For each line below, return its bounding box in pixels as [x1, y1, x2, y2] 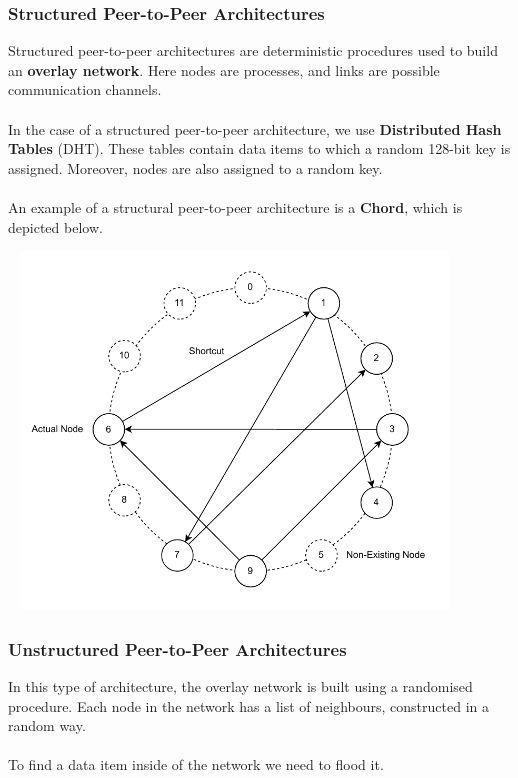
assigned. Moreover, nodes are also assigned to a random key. [8, 157, 383, 178]
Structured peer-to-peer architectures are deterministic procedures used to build [8, 40, 498, 61]
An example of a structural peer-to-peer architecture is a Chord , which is [8, 196, 463, 217]
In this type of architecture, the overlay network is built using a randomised [8, 676, 473, 697]
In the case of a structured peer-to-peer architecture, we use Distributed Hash [8, 118, 502, 139]
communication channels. [8, 79, 162, 100]
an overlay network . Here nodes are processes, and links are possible [8, 59, 440, 80]
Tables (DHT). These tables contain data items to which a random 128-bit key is [8, 138, 511, 159]
